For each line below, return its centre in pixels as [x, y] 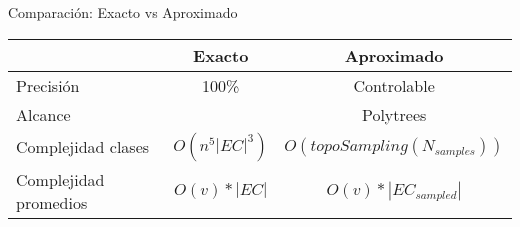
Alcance [43, 114]
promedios [52, 202]
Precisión [48, 85]
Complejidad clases [83, 147]
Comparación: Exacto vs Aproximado [123, 12]
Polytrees [394, 114]
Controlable [394, 85]
